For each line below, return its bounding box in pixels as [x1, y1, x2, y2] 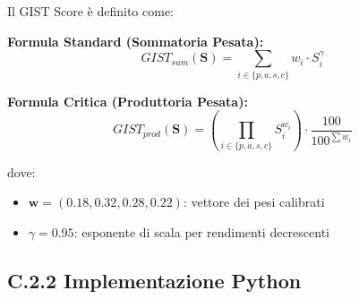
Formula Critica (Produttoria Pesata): [7, 91, 248, 110]
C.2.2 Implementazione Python [7, 267, 302, 294]
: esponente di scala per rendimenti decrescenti [73, 223, 329, 242]
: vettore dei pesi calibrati [183, 192, 325, 211]
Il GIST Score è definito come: [7, 2, 175, 20]
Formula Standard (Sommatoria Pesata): [7, 31, 264, 50]
